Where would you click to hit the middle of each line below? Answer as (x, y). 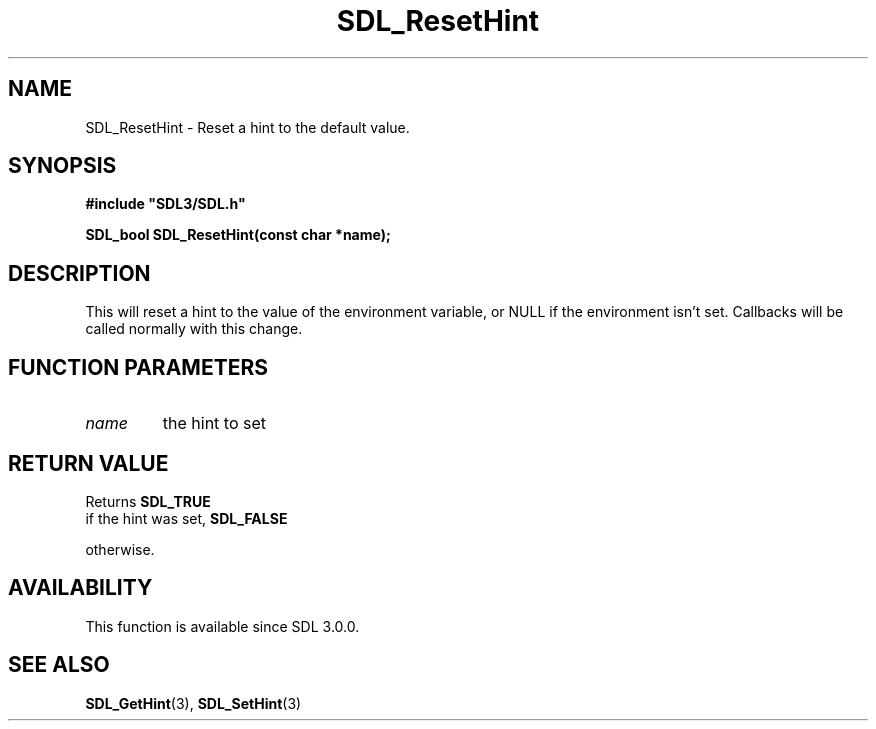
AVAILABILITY (80, 588)
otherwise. (120, 549)
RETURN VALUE (88, 463)
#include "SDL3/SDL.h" (165, 204)
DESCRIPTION (79, 273)
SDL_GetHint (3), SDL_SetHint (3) (193, 703)
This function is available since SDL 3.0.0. (222, 626)
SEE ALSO (59, 665)
